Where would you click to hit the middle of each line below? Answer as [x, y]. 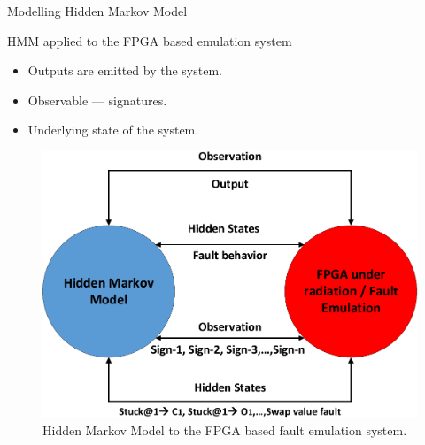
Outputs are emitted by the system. [125, 70]
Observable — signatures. [97, 100]
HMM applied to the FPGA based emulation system [150, 40]
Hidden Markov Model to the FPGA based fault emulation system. [225, 430]
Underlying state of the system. [113, 130]
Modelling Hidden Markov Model [97, 11]
